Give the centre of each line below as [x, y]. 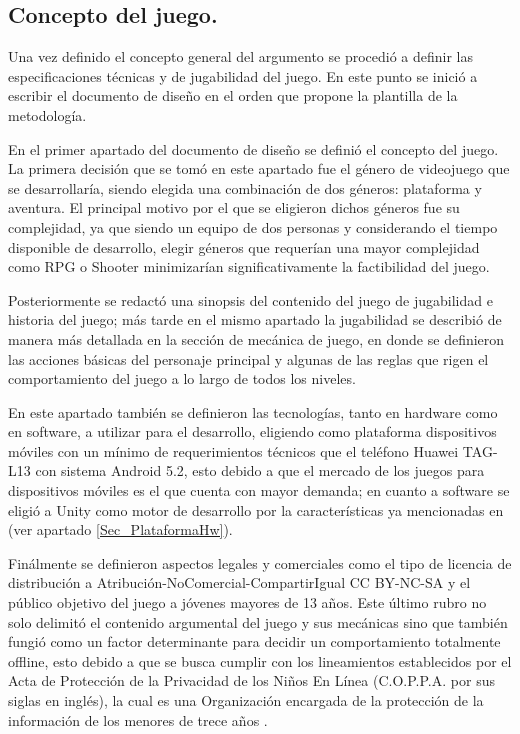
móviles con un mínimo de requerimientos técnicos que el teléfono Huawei [233, 450]
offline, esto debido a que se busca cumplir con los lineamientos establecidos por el [260, 660]
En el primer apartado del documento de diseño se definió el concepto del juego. [253, 148]
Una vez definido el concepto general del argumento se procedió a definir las [241, 56]
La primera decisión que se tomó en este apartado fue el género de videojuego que [259, 168]
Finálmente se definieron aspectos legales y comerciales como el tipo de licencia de [260, 562]
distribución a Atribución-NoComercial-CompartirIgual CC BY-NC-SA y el [239, 582]
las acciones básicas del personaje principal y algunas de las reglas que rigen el [248, 358]
